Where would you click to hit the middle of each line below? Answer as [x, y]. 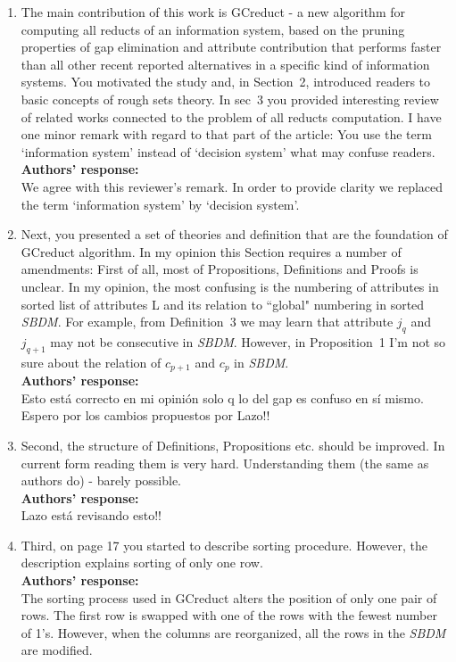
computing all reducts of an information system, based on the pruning [213, 29]
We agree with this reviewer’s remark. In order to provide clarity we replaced [232, 186]
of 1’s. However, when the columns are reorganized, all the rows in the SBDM [233, 632]
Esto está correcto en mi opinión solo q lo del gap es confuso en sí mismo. [222, 397]
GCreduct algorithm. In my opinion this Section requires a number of [211, 251]
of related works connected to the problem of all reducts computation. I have [231, 116]
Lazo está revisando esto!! [91, 515]
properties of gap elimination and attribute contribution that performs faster [231, 47]
